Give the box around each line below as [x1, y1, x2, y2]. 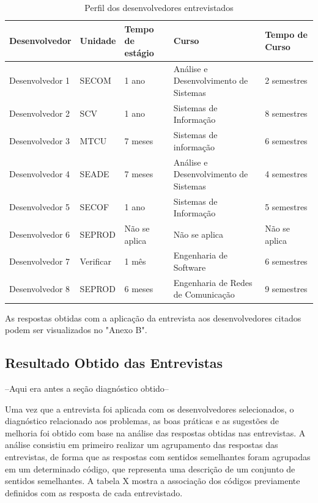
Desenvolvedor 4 [9, 167, 70, 180]
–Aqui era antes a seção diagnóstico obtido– [5, 381, 169, 394]
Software [173, 261, 206, 274]
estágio [124, 46, 154, 59]
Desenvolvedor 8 [9, 282, 70, 295]
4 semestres [265, 167, 308, 180]
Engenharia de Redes [173, 276, 253, 288]
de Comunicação [173, 288, 235, 301]
